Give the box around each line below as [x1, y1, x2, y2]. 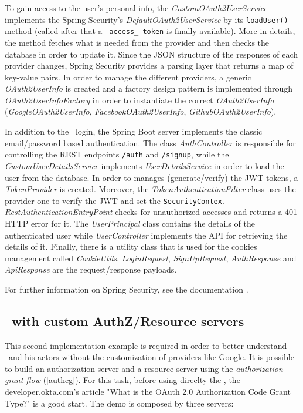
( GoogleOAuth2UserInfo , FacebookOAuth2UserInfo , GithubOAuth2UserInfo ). [5, 105, 277, 117]
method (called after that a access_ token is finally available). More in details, [5, 25, 295, 37]
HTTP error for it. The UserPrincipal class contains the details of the [5, 217, 255, 229]
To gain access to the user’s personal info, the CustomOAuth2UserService [5, 2, 267, 14]
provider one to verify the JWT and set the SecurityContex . [5, 194, 224, 206]
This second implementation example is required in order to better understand [5, 339, 287, 351]
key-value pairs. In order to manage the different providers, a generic [5, 70, 251, 83]
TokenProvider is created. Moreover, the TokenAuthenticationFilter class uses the [5, 183, 296, 195]
